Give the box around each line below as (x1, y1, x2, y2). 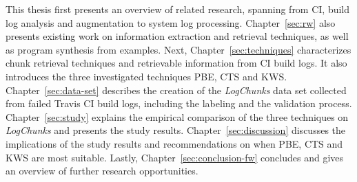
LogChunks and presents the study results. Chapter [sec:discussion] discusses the (6, 123, 346, 137)
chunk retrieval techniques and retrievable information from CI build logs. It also (6, 56, 347, 70)
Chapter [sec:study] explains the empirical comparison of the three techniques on (6, 109, 349, 124)
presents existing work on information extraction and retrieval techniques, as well (6, 29, 349, 43)
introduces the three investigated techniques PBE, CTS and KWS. (6, 69, 287, 83)
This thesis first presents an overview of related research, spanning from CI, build (6, 2, 350, 16)
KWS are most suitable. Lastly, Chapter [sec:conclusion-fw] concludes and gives (6, 150, 344, 164)
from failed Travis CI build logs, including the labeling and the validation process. (6, 96, 352, 111)
